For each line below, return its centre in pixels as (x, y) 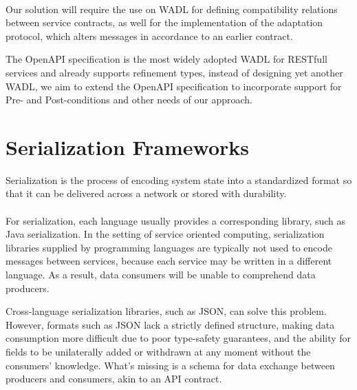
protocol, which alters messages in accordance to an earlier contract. (149, 35)
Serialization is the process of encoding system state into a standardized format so (179, 179)
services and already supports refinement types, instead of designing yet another (174, 72)
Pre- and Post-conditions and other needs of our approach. (129, 100)
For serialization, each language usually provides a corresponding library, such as (176, 220)
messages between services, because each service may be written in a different (169, 261)
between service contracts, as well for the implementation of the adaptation (164, 22)
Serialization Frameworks (128, 146)
